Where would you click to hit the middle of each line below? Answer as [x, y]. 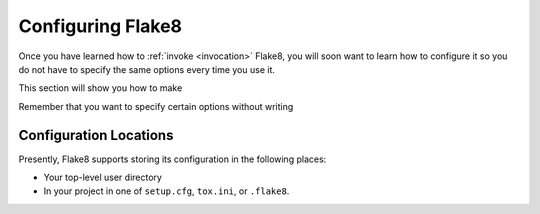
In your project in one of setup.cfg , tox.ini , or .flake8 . [166, 191]
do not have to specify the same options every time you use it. [146, 69]
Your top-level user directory [102, 177]
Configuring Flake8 [100, 26]
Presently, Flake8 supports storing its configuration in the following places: [172, 159]
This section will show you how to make [100, 88]
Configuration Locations [96, 135]
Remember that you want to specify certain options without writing [156, 106]
